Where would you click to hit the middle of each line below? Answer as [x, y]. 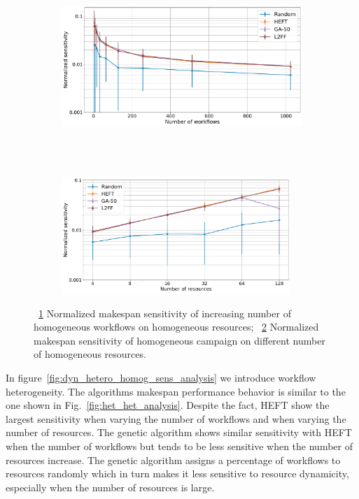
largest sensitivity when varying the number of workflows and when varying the [176, 418]
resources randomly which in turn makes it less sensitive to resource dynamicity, [177, 473]
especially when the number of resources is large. [110, 487]
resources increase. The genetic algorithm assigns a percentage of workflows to [173, 460]
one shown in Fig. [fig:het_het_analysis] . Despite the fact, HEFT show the [168, 405]
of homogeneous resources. [90, 354]
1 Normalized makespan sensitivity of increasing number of [165, 313]
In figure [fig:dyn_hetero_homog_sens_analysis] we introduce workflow [161, 377]
